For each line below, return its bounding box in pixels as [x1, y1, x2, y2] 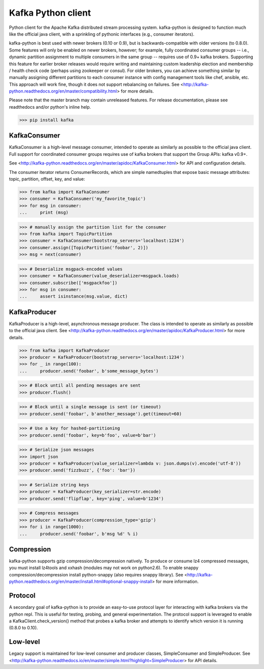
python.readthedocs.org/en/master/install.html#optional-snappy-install [9, 578, 153, 585]
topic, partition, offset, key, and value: [9, 176, 86, 182]
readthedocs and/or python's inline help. [9, 104, 91, 110]
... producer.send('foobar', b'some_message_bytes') [19, 368, 159, 374]
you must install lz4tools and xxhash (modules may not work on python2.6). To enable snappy [9, 565, 199, 571]
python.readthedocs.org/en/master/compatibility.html [9, 88, 117, 94]
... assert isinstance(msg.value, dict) [19, 294, 128, 299]
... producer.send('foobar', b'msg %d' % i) [19, 531, 138, 536]
